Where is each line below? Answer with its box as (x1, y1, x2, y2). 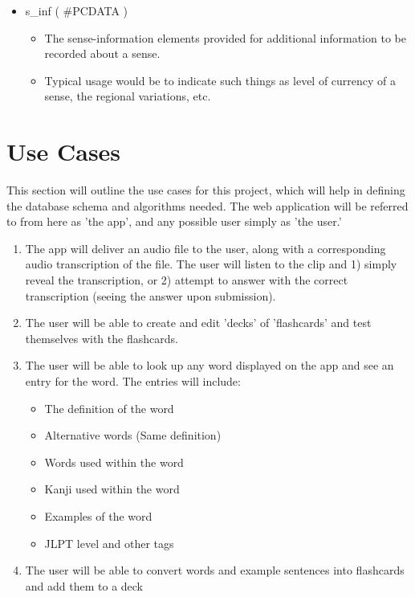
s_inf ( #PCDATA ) (25, 2, 128, 18)
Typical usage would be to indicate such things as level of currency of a (44, 72, 397, 88)
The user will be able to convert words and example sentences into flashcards (25, 562, 405, 579)
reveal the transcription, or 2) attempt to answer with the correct (25, 272, 348, 288)
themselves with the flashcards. (25, 329, 178, 346)
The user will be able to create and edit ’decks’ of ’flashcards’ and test (25, 314, 372, 331)
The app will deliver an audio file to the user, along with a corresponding (25, 239, 386, 256)
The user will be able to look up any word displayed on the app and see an (25, 357, 394, 374)
